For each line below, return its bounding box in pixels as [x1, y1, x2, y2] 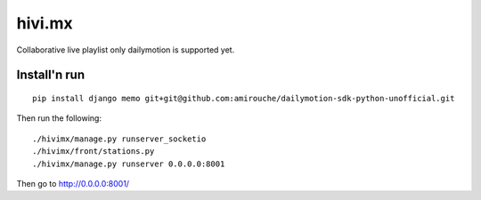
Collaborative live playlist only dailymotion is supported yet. [16, 44, 235, 55]
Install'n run [16, 68, 85, 83]
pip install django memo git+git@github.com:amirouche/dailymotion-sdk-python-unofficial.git [32, 93, 455, 103]
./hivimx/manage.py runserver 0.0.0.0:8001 [32, 158, 225, 169]
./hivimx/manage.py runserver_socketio [32, 133, 207, 144]
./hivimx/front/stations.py [32, 147, 155, 156]
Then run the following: [16, 113, 102, 124]
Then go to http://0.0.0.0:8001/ [16, 178, 129, 188]
